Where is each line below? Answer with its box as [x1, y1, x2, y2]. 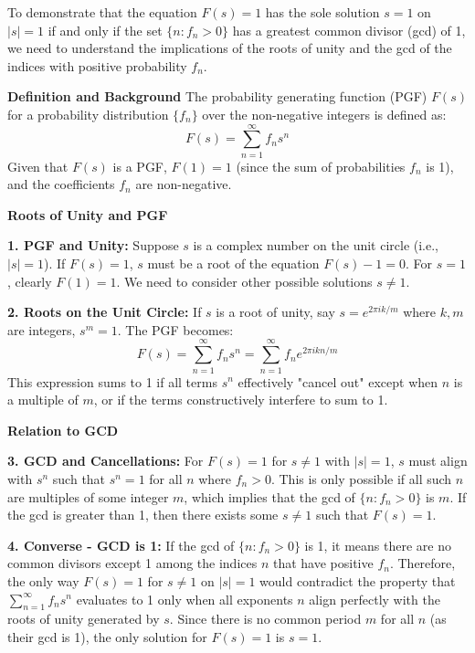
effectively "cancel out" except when [237, 372, 438, 391]
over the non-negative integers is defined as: [202, 104, 447, 123]
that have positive [272, 553, 374, 573]
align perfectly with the [309, 589, 440, 608]
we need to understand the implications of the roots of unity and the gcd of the [7, 38, 452, 58]
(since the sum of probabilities [236, 156, 406, 175]
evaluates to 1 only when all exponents [76, 589, 293, 608]
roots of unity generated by [7, 609, 160, 628]
